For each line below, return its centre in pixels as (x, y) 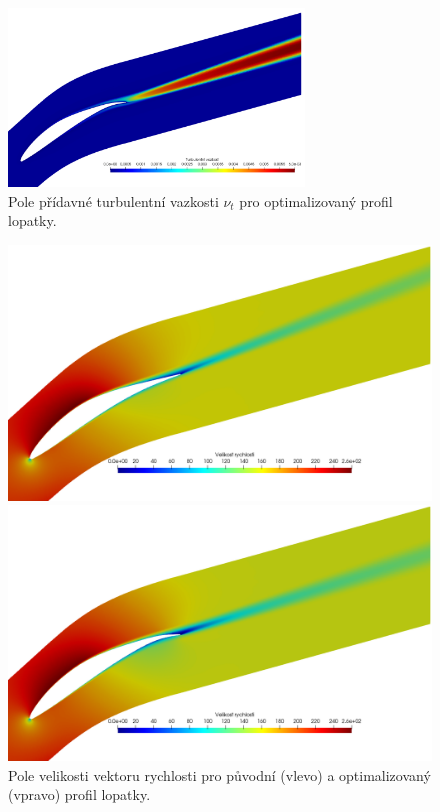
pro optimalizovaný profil (316, 200)
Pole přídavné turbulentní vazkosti (113, 200)
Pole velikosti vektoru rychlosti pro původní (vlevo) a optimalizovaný (219, 774)
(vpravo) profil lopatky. (79, 794)
